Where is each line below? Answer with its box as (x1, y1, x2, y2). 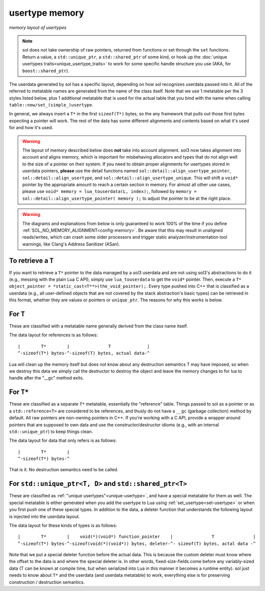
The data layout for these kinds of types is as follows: (9, 522, 117, 528)
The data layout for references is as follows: (9, 332, 98, 338)
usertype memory (9, 7, 84, 18)
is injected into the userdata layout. (9, 513, 80, 519)
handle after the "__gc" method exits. (9, 375, 84, 381)
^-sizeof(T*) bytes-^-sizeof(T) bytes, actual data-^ (18, 350, 150, 356)
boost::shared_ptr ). (22, 68, 70, 74)
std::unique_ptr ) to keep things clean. (9, 429, 93, 434)
